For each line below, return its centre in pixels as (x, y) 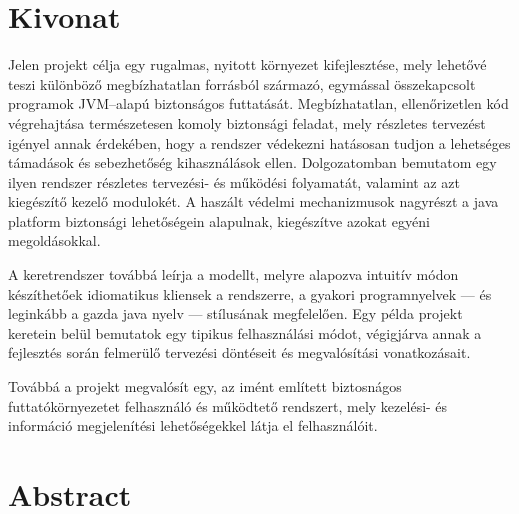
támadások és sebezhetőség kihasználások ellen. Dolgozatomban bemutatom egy (252, 162)
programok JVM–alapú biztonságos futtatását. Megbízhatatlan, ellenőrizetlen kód (258, 103)
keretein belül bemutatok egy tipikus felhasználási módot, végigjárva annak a (245, 332)
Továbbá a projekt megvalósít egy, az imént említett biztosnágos (205, 386)
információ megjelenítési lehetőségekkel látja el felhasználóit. (193, 425)
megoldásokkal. (54, 240)
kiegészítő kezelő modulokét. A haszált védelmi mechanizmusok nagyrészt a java (253, 201)
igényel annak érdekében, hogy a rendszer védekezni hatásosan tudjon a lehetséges (259, 142)
